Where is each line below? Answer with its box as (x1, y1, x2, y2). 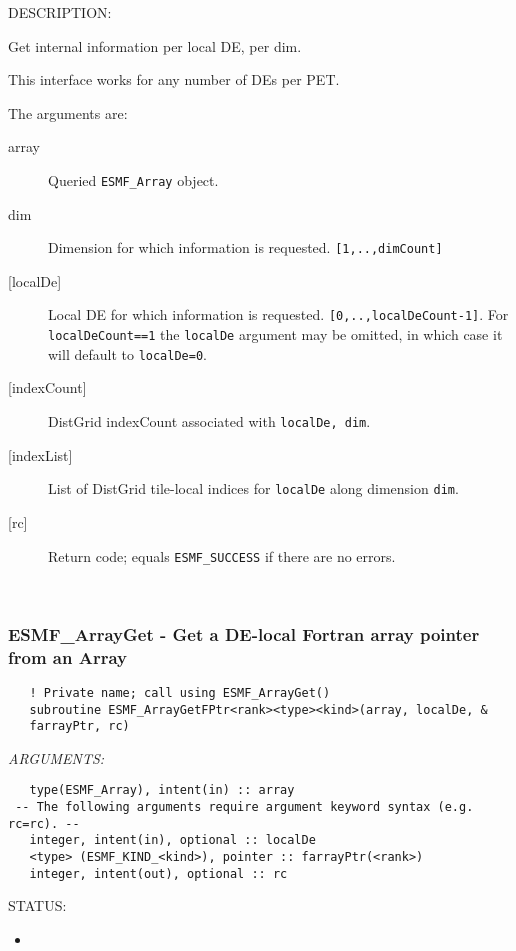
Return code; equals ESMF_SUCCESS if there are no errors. (48, 545, 396, 566)
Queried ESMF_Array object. (48, 169, 219, 190)
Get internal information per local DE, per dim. (8, 35, 302, 56)
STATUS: (8, 895, 67, 916)
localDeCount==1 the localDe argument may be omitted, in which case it (48, 324, 503, 345)
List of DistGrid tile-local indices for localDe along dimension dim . (48, 478, 459, 499)
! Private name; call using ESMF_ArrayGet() (29, 685, 331, 700)
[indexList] (8, 444, 73, 465)
